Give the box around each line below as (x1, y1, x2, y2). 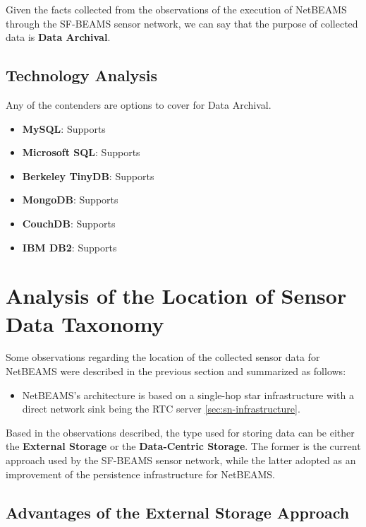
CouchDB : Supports (22, 215, 116, 230)
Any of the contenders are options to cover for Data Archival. (6, 97, 272, 112)
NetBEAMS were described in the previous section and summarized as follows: (6, 364, 346, 379)
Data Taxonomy (6, 309, 164, 338)
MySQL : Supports (22, 121, 106, 136)
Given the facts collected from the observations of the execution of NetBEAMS (6, 2, 347, 16)
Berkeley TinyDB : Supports (22, 168, 154, 183)
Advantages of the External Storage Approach (6, 501, 350, 523)
